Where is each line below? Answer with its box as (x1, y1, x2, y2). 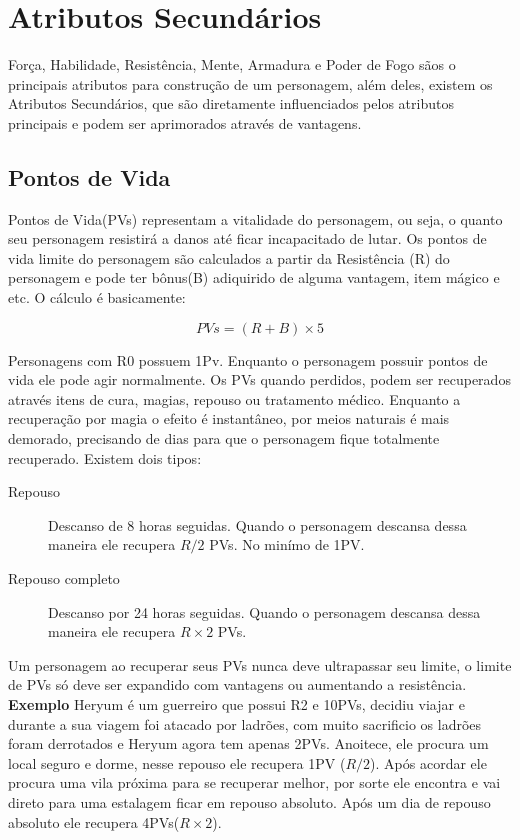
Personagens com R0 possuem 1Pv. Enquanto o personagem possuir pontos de (8, 349, 488, 370)
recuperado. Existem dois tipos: (8, 447, 202, 468)
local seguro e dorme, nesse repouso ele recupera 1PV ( (8, 752, 346, 773)
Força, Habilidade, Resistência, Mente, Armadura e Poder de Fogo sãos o (8, 54, 456, 75)
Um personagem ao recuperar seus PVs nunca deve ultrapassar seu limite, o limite (8, 654, 512, 675)
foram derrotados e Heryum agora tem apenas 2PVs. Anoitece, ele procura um (8, 733, 489, 754)
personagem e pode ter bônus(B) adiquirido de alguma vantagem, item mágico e (8, 267, 500, 288)
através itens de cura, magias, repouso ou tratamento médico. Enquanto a (8, 388, 461, 409)
